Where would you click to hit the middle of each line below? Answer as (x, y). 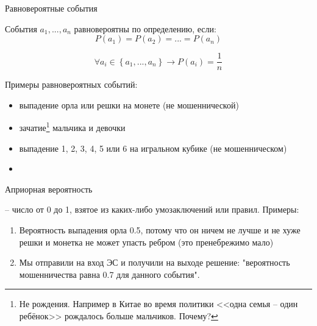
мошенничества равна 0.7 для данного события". (109, 274)
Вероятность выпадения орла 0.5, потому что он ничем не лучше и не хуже (160, 230)
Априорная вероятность (49, 189)
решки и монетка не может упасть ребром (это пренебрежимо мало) (146, 242)
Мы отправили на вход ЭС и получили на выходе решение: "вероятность (155, 262)
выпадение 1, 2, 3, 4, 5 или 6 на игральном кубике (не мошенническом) (153, 148)
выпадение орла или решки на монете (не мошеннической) (129, 105)
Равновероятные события (51, 8)
